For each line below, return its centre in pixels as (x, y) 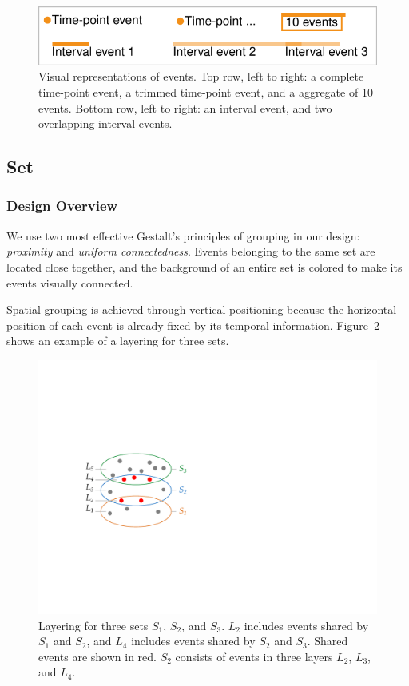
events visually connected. (70, 282)
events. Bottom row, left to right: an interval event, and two (185, 107)
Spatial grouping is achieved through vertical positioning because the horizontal (202, 309)
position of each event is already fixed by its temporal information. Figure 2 (193, 325)
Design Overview (62, 206)
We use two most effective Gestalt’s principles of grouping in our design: (183, 235)
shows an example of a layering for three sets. (118, 341)
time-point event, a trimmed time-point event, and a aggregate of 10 (206, 91)
